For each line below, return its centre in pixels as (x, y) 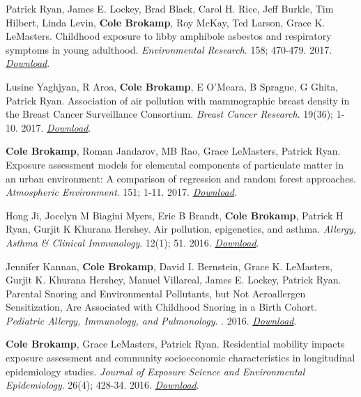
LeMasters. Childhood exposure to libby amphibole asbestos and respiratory (169, 36)
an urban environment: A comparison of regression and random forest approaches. (181, 178)
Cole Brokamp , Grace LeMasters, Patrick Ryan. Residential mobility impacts (175, 344)
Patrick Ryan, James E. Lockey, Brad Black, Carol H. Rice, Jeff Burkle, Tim (170, 8)
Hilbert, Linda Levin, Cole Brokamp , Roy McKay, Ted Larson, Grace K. (166, 22)
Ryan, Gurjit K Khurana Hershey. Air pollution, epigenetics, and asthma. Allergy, (181, 229)
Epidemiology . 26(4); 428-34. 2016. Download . (102, 385)
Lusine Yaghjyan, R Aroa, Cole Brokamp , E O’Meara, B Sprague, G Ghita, (172, 86)
